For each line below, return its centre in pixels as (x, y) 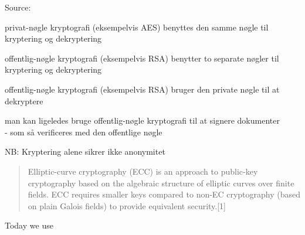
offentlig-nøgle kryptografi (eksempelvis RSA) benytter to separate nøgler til (142, 58)
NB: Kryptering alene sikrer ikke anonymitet (85, 151)
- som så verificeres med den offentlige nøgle (84, 132)
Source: (18, 7)
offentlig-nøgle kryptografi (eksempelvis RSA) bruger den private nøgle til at (142, 89)
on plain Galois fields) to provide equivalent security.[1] (127, 205)
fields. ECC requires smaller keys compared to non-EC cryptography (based (164, 194)
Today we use (29, 225)
